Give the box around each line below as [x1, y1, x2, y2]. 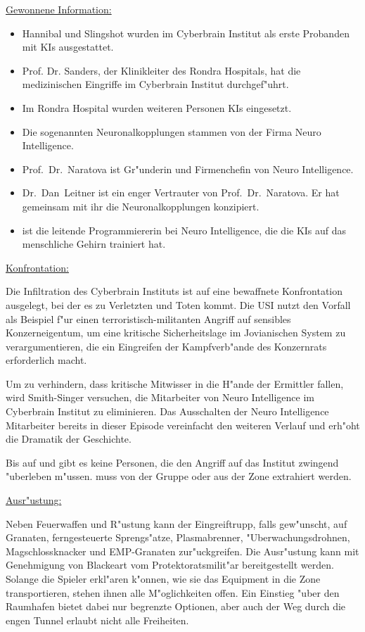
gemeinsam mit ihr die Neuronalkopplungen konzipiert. [22, 198, 260, 213]
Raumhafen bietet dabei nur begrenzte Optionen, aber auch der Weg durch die [6, 599, 346, 614]
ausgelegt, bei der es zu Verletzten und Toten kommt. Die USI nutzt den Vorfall [6, 297, 351, 312]
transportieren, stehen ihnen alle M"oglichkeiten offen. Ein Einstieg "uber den [6, 585, 340, 600]
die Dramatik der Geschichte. [6, 431, 132, 446]
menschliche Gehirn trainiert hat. [22, 236, 166, 251]
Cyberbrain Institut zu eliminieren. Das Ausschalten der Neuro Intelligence [6, 404, 329, 419]
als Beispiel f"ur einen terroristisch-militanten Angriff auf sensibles [6, 311, 291, 326]
